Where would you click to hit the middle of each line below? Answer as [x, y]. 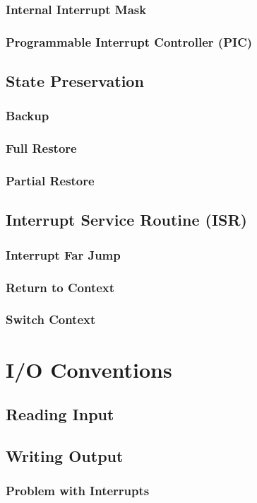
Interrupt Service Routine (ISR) [126, 220]
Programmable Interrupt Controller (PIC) [129, 41]
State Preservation [75, 81]
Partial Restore [50, 181]
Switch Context [51, 319]
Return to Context [60, 287]
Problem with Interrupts [78, 491]
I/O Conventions [89, 369]
